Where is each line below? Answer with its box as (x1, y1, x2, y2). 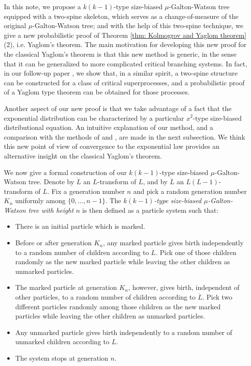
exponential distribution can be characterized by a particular (4, 112, 184, 123)
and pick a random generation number (133, 186, 247, 196)
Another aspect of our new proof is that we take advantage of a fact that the (4, 103, 232, 113)
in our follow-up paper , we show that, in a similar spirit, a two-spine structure (4, 68, 238, 78)
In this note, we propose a (4, 1, 81, 11)
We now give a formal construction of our (4, 167, 127, 177)
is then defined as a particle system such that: (82, 205, 219, 215)
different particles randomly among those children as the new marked (15, 301, 221, 311)
